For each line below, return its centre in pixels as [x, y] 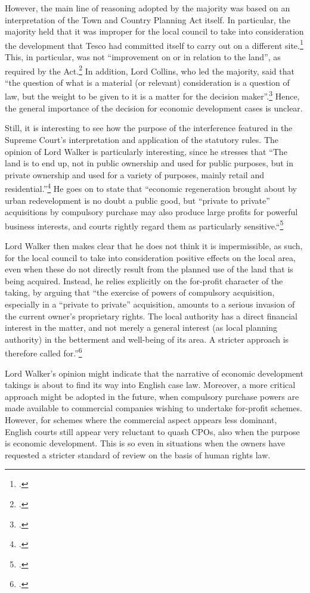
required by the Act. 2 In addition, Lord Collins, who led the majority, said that [150, 70]
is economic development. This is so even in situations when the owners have [145, 443]
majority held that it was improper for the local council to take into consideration [154, 31]
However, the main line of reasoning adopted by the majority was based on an [148, 8]
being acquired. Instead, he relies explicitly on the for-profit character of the [144, 280]
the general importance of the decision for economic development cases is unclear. [154, 108]
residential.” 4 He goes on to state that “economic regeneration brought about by [151, 187]
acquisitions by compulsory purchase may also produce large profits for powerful [151, 212]
